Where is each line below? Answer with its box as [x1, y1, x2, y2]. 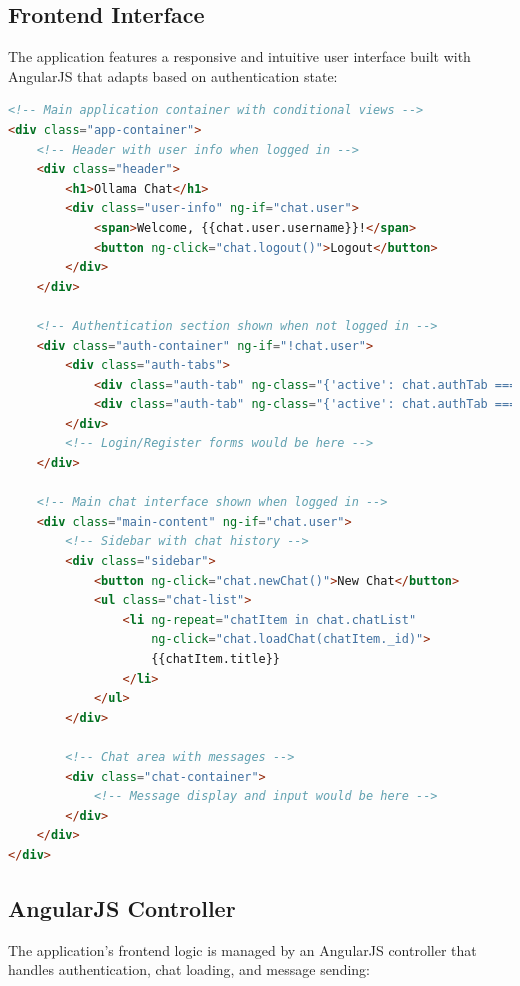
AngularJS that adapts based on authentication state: [8, 65, 338, 86]
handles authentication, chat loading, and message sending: [8, 959, 370, 980]
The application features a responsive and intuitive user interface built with [8, 46, 471, 67]
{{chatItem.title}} [151, 652, 281, 667]
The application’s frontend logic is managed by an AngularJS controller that [8, 939, 477, 960]
